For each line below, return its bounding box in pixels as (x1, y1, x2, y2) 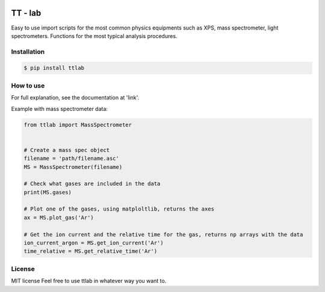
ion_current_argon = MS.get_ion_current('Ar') (23, 240, 164, 247)
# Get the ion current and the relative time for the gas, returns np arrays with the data (23, 231, 303, 238)
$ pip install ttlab (23, 65, 84, 72)
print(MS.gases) (23, 189, 72, 195)
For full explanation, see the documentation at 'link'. (11, 94, 140, 101)
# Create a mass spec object (23, 147, 110, 153)
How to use (11, 81, 45, 90)
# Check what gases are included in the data (23, 180, 161, 187)
